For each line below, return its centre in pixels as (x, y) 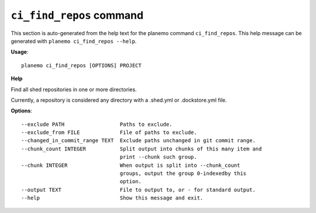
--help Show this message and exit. (112, 198)
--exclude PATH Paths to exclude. (97, 124)
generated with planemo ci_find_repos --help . (74, 41)
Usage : (20, 52)
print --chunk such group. (158, 157)
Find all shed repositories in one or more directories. (74, 89)
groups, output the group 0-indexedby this (183, 174)
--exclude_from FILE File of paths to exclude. (109, 133)
